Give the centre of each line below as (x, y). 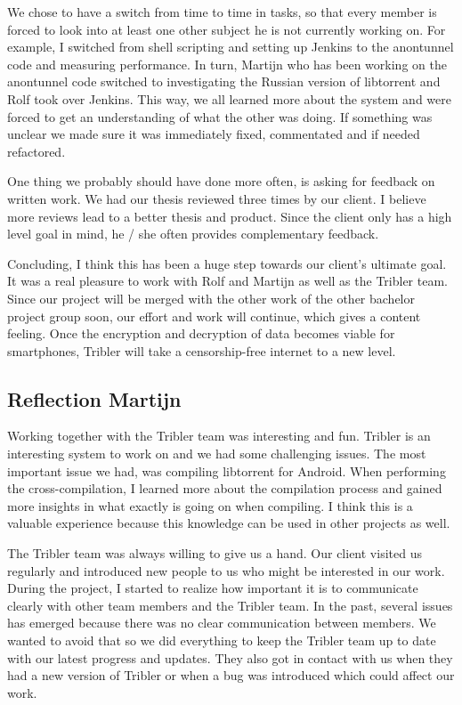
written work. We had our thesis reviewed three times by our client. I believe (217, 198)
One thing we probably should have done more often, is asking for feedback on (221, 181)
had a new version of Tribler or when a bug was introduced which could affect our (231, 675)
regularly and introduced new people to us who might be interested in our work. (226, 570)
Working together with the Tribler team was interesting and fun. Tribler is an (219, 436)
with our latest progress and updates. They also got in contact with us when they (230, 657)
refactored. (36, 151)
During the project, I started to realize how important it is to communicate (213, 588)
